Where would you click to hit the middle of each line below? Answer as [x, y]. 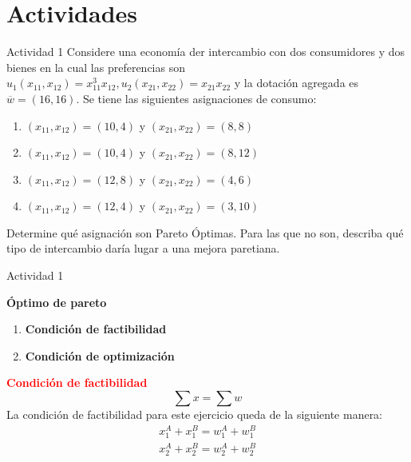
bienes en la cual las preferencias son [96, 67]
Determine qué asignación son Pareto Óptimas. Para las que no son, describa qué [205, 232]
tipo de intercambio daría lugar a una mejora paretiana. [143, 248]
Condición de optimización [100, 355]
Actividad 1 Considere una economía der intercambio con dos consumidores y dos [206, 52]
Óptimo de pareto [57, 302]
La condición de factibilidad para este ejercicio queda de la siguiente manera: [195, 414]
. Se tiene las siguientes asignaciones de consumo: [196, 98]
